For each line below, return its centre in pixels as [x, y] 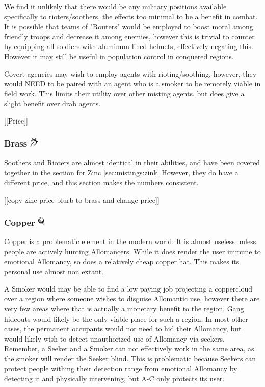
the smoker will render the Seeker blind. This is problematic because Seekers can [130, 358]
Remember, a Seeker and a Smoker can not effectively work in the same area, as [129, 348]
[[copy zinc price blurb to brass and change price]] [82, 199]
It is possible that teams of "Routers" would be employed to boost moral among [129, 26]
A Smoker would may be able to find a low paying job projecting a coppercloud [128, 288]
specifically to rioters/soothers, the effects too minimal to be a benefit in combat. [131, 16]
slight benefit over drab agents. [52, 103]
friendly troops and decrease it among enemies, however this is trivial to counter [129, 36]
